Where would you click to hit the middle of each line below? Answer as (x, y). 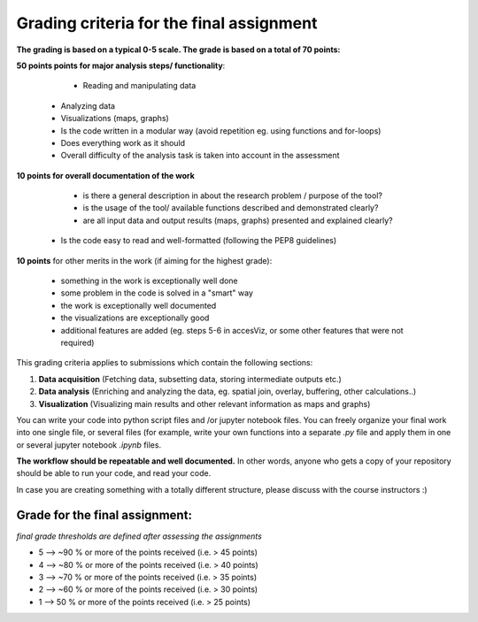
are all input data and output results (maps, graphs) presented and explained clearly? (238, 220)
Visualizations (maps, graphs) (115, 119)
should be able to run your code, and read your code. (114, 473)
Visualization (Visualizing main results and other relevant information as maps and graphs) (204, 403)
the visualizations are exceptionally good (135, 318)
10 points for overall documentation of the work (105, 175)
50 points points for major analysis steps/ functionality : (121, 65)
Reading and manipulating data (139, 86)
